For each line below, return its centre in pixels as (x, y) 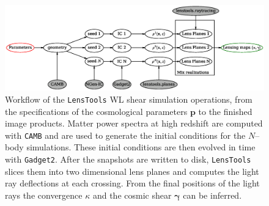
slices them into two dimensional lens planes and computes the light (132, 171)
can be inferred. (212, 195)
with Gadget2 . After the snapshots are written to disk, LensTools (128, 159)
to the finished (225, 111)
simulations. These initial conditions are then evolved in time (141, 147)
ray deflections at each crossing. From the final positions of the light (132, 183)
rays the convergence (44, 195)
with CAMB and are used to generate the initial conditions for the (125, 135)
